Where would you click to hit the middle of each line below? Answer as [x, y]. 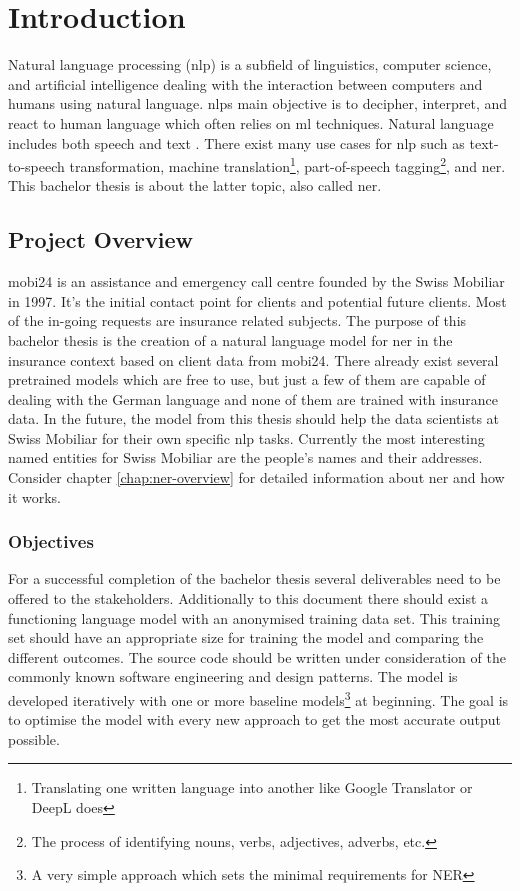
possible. [34, 738]
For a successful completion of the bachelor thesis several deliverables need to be [254, 578]
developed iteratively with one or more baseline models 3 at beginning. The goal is [258, 698]
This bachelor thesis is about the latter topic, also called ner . [195, 185]
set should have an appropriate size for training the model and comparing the [246, 637]
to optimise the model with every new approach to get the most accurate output [254, 719]
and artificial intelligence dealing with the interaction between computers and [245, 83]
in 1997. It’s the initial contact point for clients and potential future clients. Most [257, 300]
